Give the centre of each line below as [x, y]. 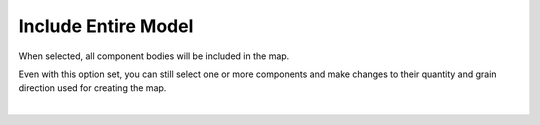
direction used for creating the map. [92, 88]
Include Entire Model [106, 26]
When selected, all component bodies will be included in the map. [154, 56]
